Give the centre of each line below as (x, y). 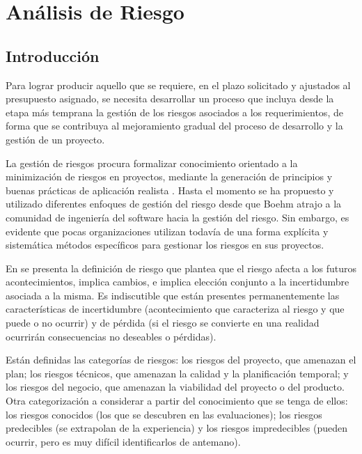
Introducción (53, 55)
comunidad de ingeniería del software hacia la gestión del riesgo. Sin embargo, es (178, 217)
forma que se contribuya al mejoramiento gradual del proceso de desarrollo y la (174, 126)
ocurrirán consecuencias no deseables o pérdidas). (111, 336)
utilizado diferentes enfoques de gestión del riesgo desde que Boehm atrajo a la (174, 204)
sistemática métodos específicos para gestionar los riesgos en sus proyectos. (165, 245)
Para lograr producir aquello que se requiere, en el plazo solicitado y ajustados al (178, 85)
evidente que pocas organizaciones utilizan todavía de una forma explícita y (167, 231)
